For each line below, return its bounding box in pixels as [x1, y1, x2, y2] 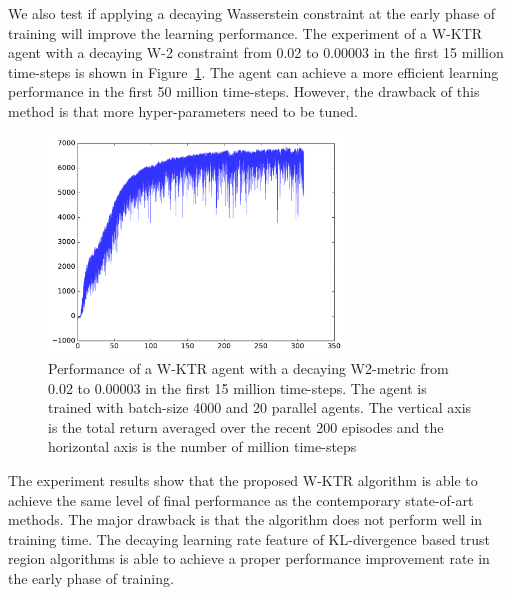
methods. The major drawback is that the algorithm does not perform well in [8, 509, 483, 530]
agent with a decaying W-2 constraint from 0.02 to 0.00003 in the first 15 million [8, 42, 504, 63]
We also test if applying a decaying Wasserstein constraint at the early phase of [8, 3, 496, 23]
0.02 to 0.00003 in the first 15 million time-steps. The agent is [48, 377, 427, 398]
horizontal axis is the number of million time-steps [48, 436, 357, 457]
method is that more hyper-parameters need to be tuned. [8, 100, 358, 121]
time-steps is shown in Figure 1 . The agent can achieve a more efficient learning [8, 61, 499, 82]
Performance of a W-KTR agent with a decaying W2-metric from [48, 357, 449, 378]
